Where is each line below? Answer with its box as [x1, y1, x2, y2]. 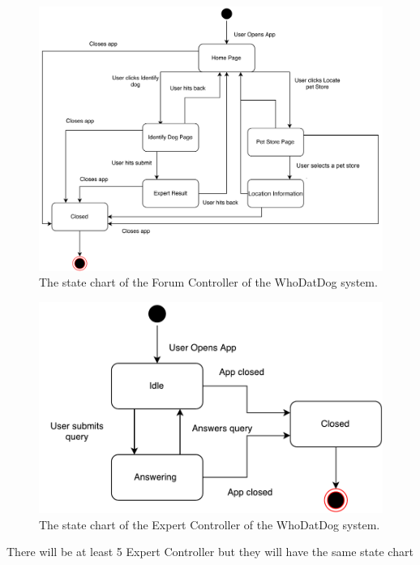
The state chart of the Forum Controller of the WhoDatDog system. [39, 274, 378, 291]
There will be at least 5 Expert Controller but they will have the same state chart [6, 543, 414, 560]
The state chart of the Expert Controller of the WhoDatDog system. [39, 515, 380, 533]
